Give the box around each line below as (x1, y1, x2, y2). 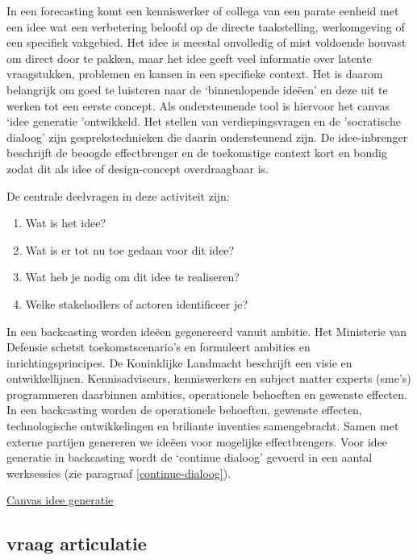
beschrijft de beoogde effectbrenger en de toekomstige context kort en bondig (6, 144, 388, 161)
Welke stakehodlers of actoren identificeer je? (25, 295, 248, 312)
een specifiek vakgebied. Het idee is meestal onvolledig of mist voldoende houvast (6, 34, 407, 51)
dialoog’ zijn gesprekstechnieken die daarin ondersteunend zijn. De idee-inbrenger (6, 128, 408, 145)
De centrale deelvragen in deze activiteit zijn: (6, 187, 230, 204)
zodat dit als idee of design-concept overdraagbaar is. (6, 160, 269, 176)
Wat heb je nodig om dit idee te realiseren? (25, 268, 240, 285)
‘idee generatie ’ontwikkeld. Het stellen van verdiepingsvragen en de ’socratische (6, 113, 401, 130)
